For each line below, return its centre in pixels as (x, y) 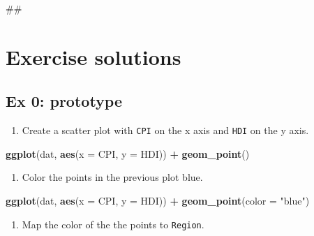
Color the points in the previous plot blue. (112, 177)
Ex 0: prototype (64, 101)
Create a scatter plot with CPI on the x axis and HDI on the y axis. (165, 130)
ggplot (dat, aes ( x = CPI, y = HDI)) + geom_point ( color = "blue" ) (158, 201)
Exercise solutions (94, 56)
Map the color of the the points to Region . (113, 224)
